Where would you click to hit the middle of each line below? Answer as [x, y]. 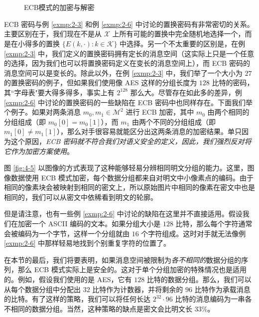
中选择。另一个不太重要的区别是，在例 [183, 43]
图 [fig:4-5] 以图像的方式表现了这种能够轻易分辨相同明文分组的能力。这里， [126, 168]
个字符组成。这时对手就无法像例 [194, 233]
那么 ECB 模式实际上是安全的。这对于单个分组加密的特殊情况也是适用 [132, 269]
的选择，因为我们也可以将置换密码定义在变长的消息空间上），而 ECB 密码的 [127, 63]
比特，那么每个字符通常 [214, 224]
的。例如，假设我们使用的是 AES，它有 [68, 279]
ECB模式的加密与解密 [59, 7]
